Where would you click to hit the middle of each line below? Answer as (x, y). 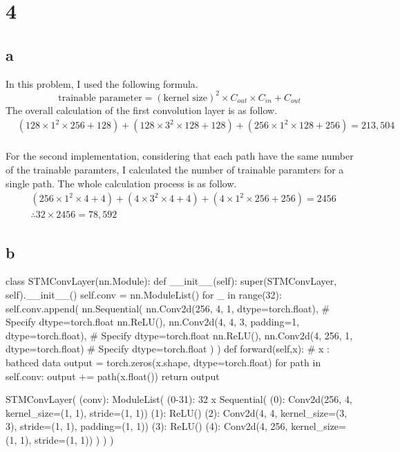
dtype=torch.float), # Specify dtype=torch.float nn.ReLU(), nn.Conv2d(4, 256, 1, (179, 335)
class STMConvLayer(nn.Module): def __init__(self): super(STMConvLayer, (171, 281)
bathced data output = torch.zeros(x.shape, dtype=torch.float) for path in (163, 362)
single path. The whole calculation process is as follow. (121, 183)
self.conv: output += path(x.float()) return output (113, 376)
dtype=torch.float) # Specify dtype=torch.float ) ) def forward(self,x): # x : (168, 349)
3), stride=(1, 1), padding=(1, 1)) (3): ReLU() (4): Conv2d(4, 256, (147, 426)
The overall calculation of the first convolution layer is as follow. (142, 110)
